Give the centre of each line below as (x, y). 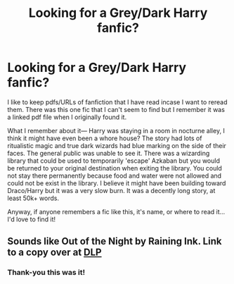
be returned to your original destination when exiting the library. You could (115, 168)
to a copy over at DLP (54, 253)
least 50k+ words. (33, 198)
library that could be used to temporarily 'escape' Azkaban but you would (113, 161)
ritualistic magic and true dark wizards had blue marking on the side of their (117, 145)
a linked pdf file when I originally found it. (67, 117)
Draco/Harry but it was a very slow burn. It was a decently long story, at (111, 190)
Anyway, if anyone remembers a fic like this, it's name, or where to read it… (116, 211)
